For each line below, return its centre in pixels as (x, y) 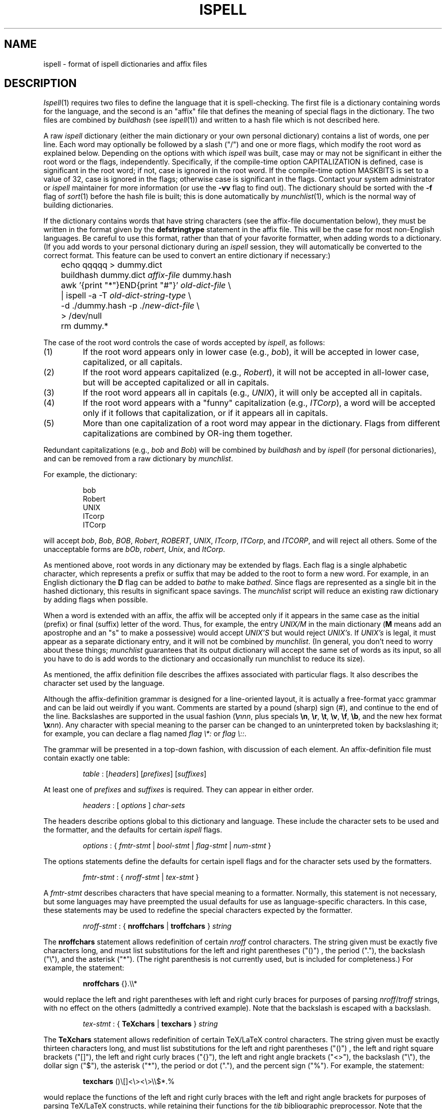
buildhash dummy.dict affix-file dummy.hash (146, 275)
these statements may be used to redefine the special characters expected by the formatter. (198, 910)
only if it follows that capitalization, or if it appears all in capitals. (205, 413)
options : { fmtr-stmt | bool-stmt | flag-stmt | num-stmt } (177, 846)
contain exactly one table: (87, 758)
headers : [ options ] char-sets (134, 806)
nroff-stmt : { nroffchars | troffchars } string (157, 926)
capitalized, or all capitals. (133, 362)
